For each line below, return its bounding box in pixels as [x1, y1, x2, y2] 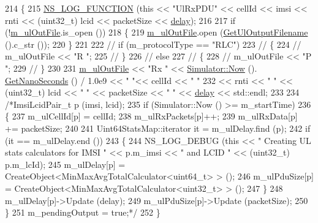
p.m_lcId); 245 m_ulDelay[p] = [5, 157, 126, 170]
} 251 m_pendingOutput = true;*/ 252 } [5, 206, 161, 219]
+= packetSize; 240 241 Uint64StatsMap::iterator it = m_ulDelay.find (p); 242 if [5, 121, 311, 134]
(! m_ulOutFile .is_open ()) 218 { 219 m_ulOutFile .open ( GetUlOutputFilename [5, 26, 308, 39]
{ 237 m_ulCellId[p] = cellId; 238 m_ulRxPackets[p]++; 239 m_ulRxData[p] [5, 110, 298, 123]
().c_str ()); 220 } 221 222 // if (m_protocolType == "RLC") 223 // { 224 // [5, 37, 301, 50]
